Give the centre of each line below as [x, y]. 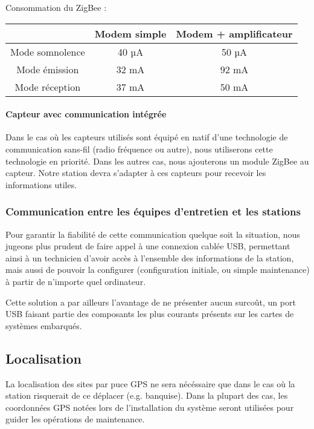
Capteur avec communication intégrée [86, 114]
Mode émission [48, 69]
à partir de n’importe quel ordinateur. [76, 281]
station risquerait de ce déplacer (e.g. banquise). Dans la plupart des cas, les [147, 395]
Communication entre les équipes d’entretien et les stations [153, 211]
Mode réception [48, 87]
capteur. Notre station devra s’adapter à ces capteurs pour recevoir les [136, 173]
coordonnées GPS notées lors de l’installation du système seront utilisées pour [150, 407]
